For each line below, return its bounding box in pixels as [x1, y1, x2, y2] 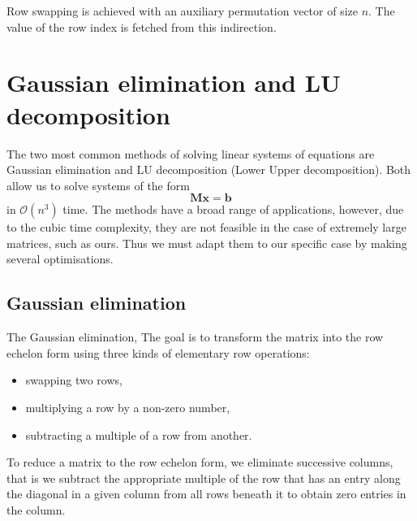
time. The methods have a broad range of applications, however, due [62, 201, 404, 218]
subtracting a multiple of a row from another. [25, 426, 252, 443]
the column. [6, 501, 66, 519]
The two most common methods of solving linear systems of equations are [6, 145, 375, 162]
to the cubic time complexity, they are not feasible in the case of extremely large [6, 219, 406, 236]
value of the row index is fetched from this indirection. [6, 18, 277, 35]
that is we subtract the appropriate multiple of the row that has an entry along [6, 469, 401, 486]
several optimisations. [6, 250, 114, 267]
